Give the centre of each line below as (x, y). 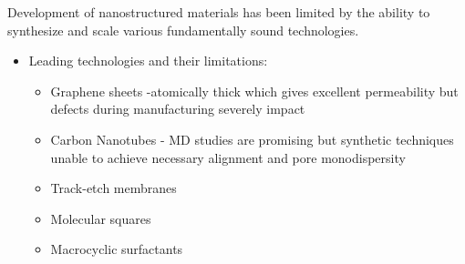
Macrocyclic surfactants (117, 249)
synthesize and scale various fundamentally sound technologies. (183, 30)
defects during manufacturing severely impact (178, 109)
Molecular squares (101, 218)
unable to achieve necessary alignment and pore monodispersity (228, 157)
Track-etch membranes (114, 188)
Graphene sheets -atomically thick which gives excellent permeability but (254, 91)
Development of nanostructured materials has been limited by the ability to (219, 12)
